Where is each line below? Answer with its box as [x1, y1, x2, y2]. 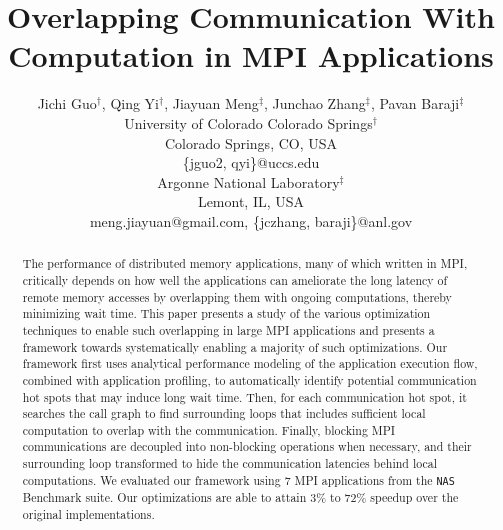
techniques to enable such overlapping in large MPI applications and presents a [22, 321, 435, 338]
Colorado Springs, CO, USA [164, 132, 338, 153]
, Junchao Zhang [264, 93, 366, 114]
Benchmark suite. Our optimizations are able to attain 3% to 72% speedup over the [22, 488, 459, 505]
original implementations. [22, 505, 155, 522]
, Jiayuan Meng [164, 93, 259, 114]
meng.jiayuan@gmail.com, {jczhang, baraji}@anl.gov [89, 210, 413, 231]
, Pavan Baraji [370, 93, 460, 114]
